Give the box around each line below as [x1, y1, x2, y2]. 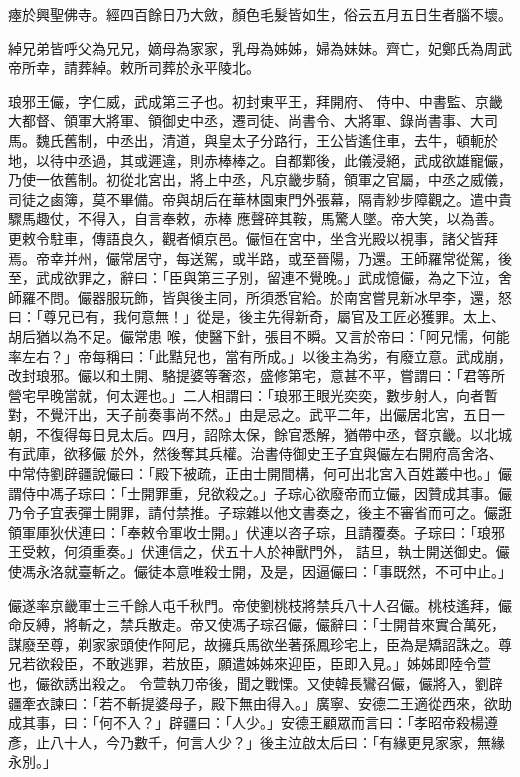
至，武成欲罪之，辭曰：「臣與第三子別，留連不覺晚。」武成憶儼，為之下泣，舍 [8, 267, 512, 288]
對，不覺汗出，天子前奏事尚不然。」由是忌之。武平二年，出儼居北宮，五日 [8, 404, 491, 425]
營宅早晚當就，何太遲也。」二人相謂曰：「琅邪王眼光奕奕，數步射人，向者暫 [8, 384, 498, 405]
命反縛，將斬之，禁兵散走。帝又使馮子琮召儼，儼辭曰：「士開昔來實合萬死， [8, 614, 505, 635]
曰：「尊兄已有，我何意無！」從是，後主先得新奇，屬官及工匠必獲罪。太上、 [8, 306, 505, 327]
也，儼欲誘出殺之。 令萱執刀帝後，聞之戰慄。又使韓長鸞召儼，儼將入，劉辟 [8, 673, 503, 693]
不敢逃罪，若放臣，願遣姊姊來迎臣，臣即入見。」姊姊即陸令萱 [91, 653, 491, 674]
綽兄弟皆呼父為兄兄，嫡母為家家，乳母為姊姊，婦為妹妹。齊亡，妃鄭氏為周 [8, 37, 498, 58]
